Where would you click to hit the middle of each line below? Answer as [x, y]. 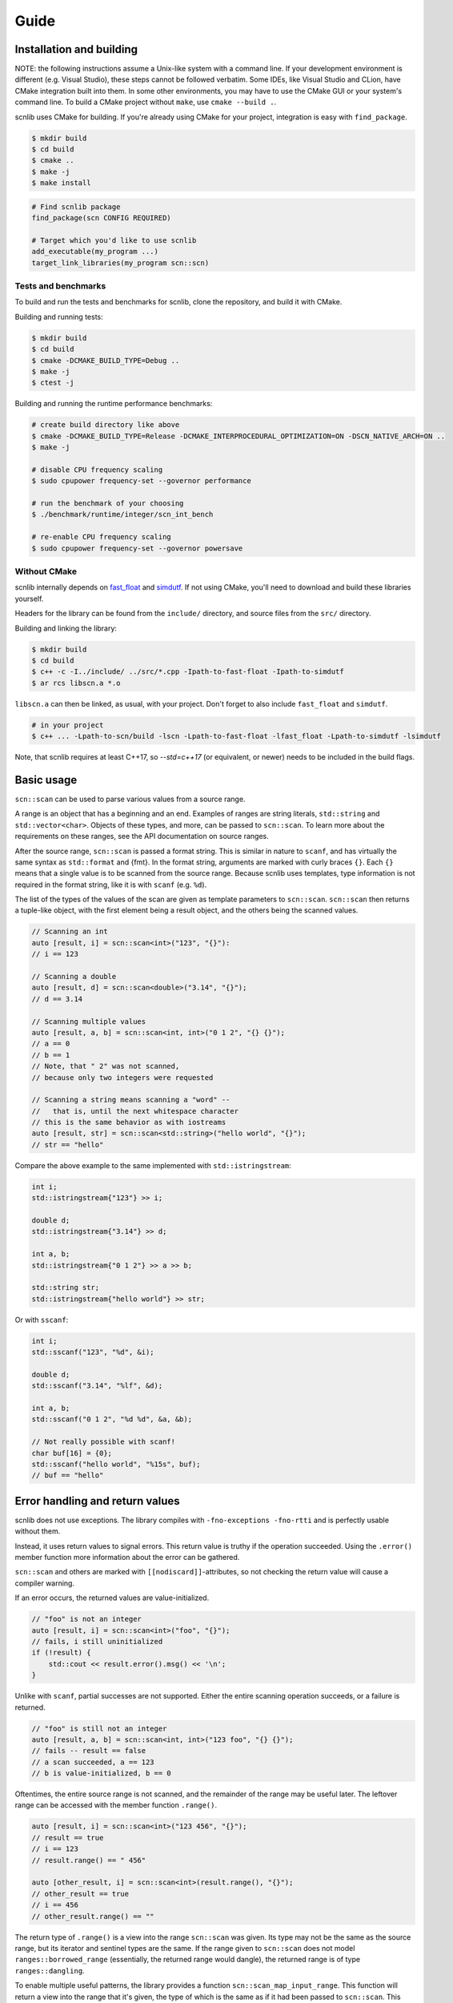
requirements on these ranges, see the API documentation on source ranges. [142, 836]
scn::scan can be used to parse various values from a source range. [130, 799]
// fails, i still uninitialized [97, 1642]
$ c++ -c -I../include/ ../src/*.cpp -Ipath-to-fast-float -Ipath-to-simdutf [188, 672]
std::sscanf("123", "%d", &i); [93, 1352]
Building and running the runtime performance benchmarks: [114, 404]
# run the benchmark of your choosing [108, 504]
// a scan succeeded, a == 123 [93, 1762]
